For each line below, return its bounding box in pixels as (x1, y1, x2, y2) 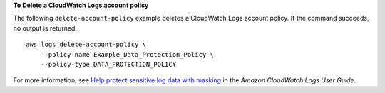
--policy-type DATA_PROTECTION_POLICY (40, 60, 177, 68)
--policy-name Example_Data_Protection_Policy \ (40, 50, 214, 58)
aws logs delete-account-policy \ (26, 40, 146, 49)
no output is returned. (13, 23, 78, 32)
